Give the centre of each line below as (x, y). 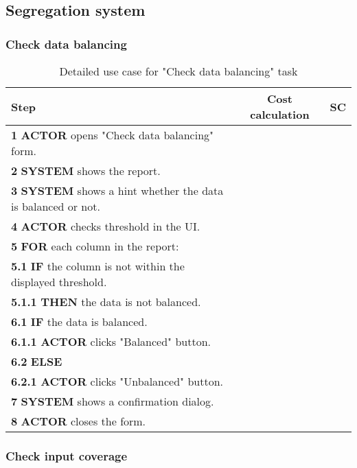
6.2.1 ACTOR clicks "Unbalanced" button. (117, 381)
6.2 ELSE (37, 361)
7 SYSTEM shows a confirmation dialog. (113, 401)
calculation (280, 114)
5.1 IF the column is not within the (98, 266)
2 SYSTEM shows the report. (86, 171)
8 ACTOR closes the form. (79, 421)
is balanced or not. (56, 206)
